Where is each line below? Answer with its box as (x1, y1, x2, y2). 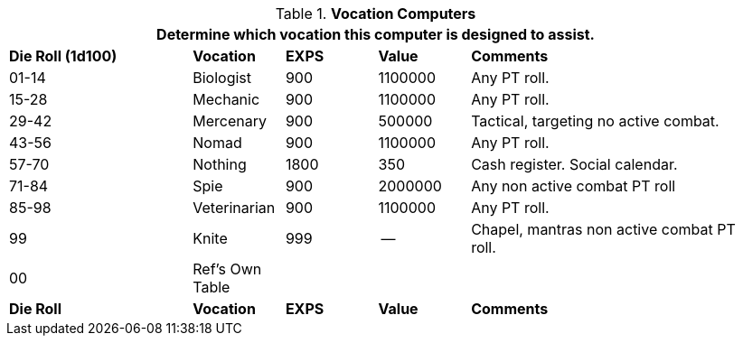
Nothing (193, 155, 247, 173)
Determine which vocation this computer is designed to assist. (156, 25, 595, 43)
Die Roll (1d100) (9, 47, 118, 65)
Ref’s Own (193, 260, 262, 278)
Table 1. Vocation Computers (275, 5, 476, 23)
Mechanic (193, 90, 260, 108)
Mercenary (193, 112, 267, 130)
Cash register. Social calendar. (471, 155, 678, 173)
